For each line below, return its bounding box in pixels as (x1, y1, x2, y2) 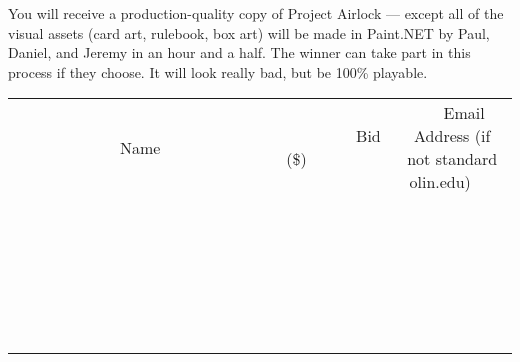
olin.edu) (409, 170, 471, 194)
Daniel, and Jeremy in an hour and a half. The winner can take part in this (8, 42, 471, 63)
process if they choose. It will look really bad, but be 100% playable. (8, 61, 428, 82)
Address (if (414, 124, 491, 148)
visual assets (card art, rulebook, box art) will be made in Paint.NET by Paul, (8, 22, 490, 43)
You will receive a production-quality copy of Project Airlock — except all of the (8, 3, 504, 23)
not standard (407, 147, 498, 171)
